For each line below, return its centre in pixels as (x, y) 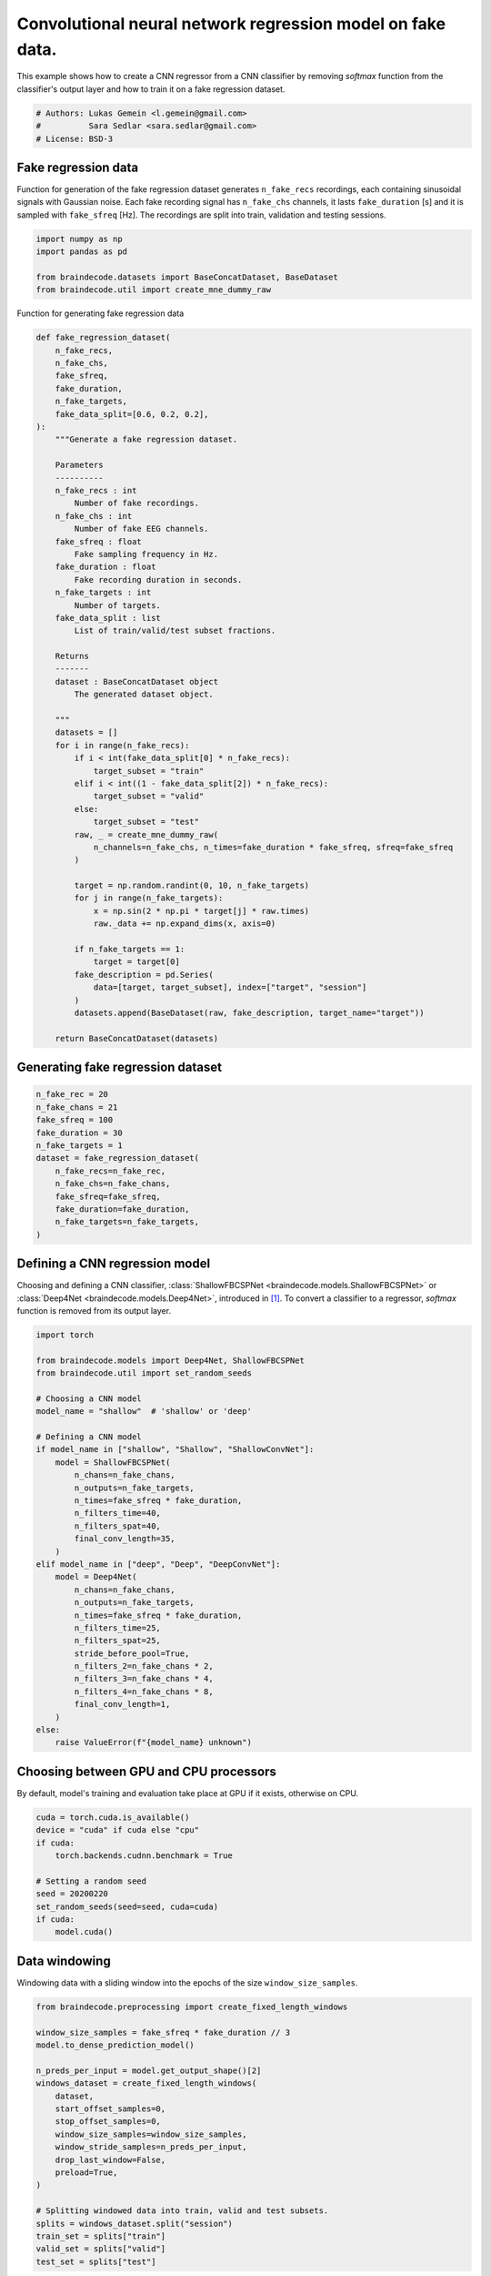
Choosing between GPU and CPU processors (147, 1771)
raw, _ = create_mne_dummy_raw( (146, 834)
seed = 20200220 (72, 1894)
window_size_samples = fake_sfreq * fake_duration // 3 (163, 2032)
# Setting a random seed (91, 1881)
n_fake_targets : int (103, 593)
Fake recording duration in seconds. (158, 579)
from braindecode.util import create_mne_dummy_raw (154, 290)
